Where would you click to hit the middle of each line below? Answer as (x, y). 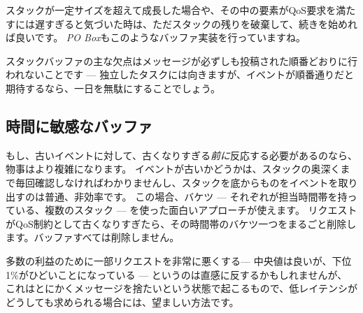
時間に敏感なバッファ (79, 125)
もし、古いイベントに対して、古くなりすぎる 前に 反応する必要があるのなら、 (181, 155)
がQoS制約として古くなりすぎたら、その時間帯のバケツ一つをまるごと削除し (181, 223)
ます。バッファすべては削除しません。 (93, 237)
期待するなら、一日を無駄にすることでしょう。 (113, 88)
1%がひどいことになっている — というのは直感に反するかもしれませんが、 (177, 274)
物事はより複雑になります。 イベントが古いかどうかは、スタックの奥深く (173, 169)
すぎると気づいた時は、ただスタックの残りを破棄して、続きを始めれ (201, 23)
